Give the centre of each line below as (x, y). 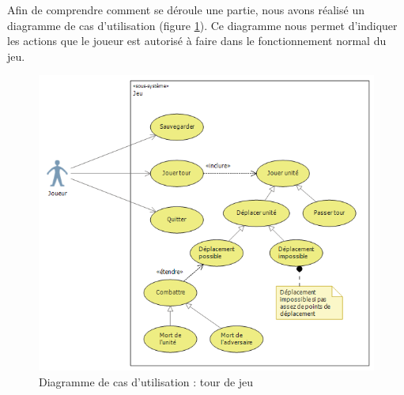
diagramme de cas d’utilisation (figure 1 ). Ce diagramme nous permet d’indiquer (202, 25)
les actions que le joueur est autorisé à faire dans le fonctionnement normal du (197, 41)
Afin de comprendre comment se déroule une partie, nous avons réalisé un (186, 9)
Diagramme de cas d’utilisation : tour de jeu (146, 381)
